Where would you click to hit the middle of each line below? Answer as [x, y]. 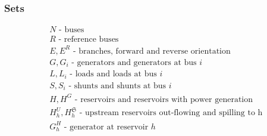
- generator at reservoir [106, 127]
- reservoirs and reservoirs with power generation [164, 99]
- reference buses [89, 40]
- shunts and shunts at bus [117, 86]
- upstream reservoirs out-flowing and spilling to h [171, 113]
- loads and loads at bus [113, 74]
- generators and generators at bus [134, 62]
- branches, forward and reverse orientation [152, 51]
